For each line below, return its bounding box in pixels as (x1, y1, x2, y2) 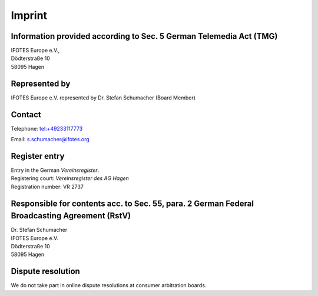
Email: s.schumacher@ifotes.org (11, 136, 90, 143)
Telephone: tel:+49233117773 (11, 125, 83, 132)
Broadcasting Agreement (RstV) (11, 211, 131, 221)
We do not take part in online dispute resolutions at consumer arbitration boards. (11, 282, 207, 289)
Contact (11, 109, 41, 119)
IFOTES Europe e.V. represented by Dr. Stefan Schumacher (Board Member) (11, 94, 196, 101)
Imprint (11, 9, 47, 22)
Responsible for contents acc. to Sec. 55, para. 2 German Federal (11, 198, 254, 208)
